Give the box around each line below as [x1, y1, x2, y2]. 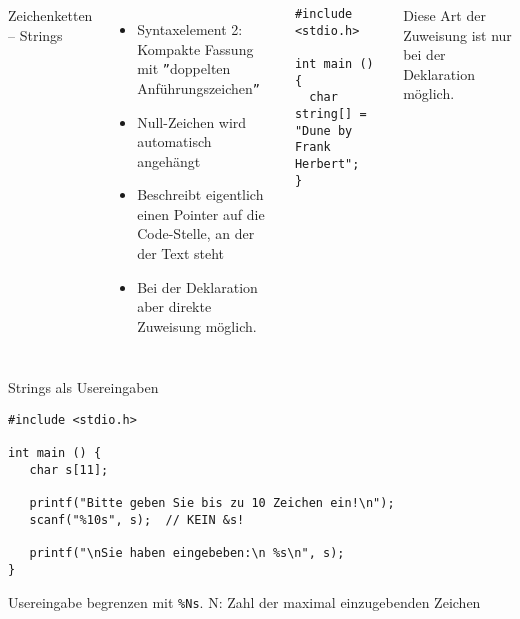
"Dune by [294, 123, 353, 138]
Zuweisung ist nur [403, 24, 512, 45]
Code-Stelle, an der [137, 223, 255, 244]
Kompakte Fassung [137, 38, 254, 59]
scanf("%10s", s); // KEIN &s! [29, 512, 245, 527]
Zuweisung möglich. [137, 315, 257, 336]
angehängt [137, 150, 201, 171]
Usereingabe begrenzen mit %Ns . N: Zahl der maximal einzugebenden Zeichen [8, 591, 481, 612]
